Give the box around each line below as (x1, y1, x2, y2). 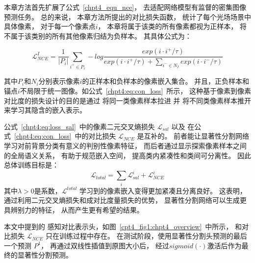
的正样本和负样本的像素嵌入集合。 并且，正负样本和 (82, 76, 250, 86)
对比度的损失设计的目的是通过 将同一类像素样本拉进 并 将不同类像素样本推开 (4, 95, 251, 105)
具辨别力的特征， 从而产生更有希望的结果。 (4, 205, 144, 215)
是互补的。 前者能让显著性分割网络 (137, 131, 250, 141)
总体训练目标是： (4, 160, 59, 170)
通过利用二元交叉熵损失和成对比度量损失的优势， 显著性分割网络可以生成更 (4, 195, 247, 205)
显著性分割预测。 (17, 250, 73, 260)
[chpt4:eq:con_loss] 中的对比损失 (14, 131, 116, 141)
